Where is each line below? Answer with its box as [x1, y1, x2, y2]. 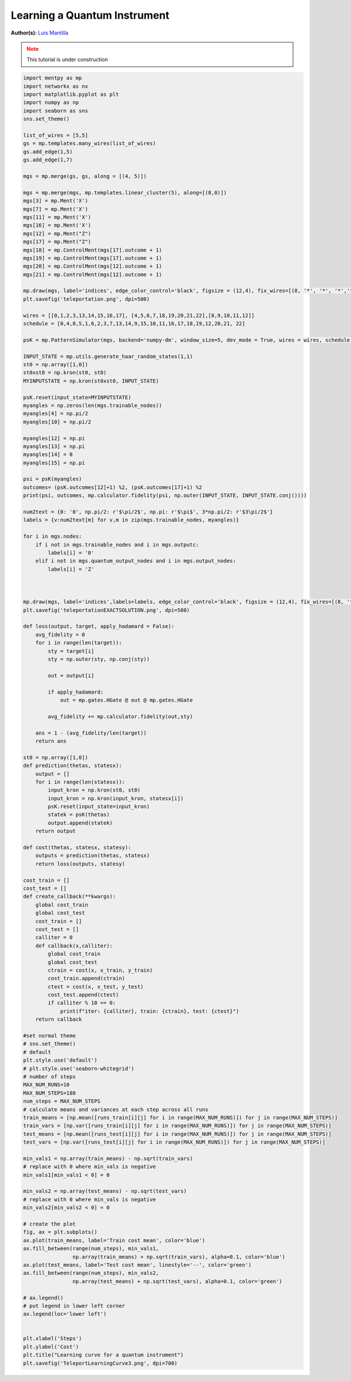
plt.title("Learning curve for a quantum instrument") [23, 1352, 184, 1358]
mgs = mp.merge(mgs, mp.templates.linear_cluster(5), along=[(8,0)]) [23, 189, 227, 196]
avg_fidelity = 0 [35, 631, 85, 638]
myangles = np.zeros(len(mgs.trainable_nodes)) [23, 402, 162, 409]
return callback [35, 1016, 82, 1023]
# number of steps [23, 1073, 76, 1080]
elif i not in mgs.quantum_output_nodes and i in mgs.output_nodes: [35, 557, 236, 564]
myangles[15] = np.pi [23, 459, 85, 466]
